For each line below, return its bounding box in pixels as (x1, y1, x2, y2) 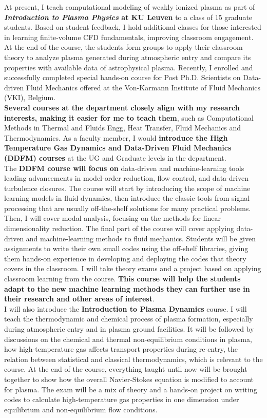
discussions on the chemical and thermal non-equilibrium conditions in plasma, (4, 333, 252, 344)
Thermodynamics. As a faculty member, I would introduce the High (4, 132, 228, 143)
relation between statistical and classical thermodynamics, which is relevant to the (4, 353, 263, 364)
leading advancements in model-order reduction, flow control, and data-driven (4, 173, 249, 183)
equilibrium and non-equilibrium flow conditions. (4, 404, 158, 414)
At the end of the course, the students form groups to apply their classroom (4, 42, 243, 52)
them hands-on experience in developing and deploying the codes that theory (4, 253, 246, 263)
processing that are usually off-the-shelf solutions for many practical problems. (4, 202, 251, 213)
